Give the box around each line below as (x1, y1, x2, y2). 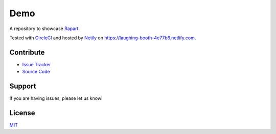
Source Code (22, 69, 51, 75)
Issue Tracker (22, 61, 51, 67)
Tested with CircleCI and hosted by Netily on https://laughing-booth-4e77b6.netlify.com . (9, 35, 196, 41)
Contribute (9, 48, 45, 57)
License (9, 109, 35, 117)
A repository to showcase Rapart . (9, 25, 80, 32)
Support (9, 82, 36, 91)
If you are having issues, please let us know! (9, 95, 103, 101)
